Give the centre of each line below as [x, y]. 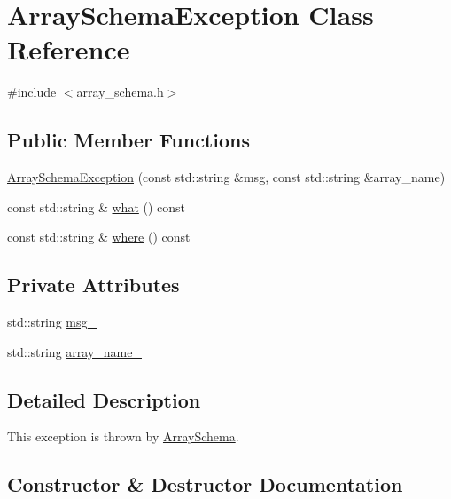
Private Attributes [93, 285]
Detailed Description [104, 399]
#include [32, 92]
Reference [69, 49]
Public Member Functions [128, 140]
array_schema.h [120, 92]
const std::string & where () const [99, 237]
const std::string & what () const [97, 206]
